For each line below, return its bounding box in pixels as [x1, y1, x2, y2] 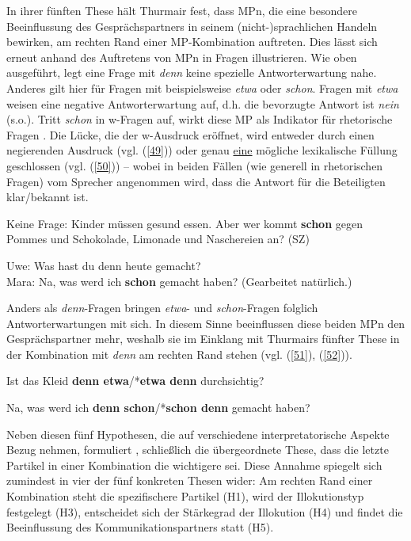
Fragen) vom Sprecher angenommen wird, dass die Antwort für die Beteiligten [6, 173, 386, 189]
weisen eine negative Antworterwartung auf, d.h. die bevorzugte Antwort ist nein [6, 95, 399, 112]
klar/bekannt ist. [6, 189, 89, 205]
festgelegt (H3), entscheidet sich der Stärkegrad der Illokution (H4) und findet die [6, 503, 403, 520]
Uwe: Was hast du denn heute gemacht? [6, 257, 201, 273]
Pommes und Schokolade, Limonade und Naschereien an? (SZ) [6, 230, 310, 247]
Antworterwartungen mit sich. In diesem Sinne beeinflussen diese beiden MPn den [6, 314, 405, 331]
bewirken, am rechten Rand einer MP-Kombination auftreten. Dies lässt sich [6, 33, 378, 50]
